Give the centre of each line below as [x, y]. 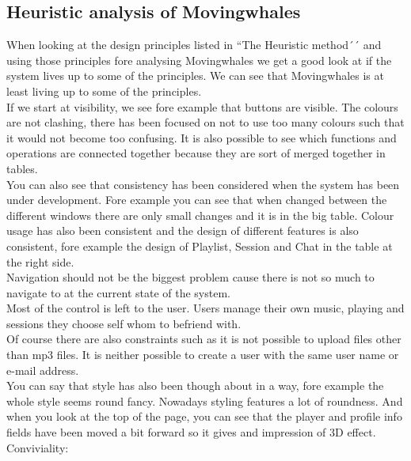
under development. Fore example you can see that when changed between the [197, 200]
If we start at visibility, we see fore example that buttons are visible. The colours [202, 106]
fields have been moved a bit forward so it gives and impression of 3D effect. [191, 432]
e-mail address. [43, 370]
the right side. [40, 261]
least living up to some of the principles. [104, 91]
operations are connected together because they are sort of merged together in [196, 153]
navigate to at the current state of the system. [118, 292]
